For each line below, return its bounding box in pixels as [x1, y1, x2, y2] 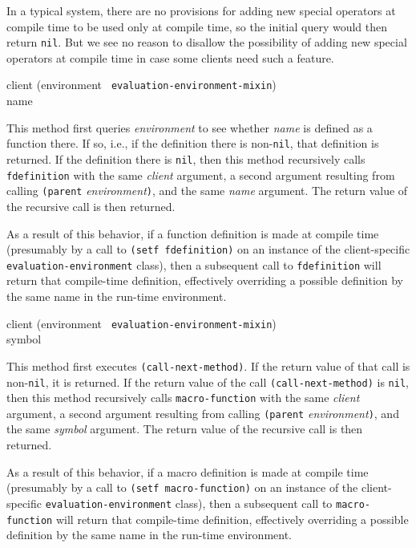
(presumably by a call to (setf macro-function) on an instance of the [6, 479, 358, 496]
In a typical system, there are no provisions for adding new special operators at [6, 2, 396, 18]
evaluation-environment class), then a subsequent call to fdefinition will [6, 256, 382, 273]
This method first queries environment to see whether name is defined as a [6, 119, 373, 136]
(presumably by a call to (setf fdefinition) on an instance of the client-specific [6, 241, 410, 258]
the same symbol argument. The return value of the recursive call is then [6, 420, 363, 437]
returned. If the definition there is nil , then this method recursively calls [6, 150, 366, 167]
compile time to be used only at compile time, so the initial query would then [6, 18, 388, 35]
